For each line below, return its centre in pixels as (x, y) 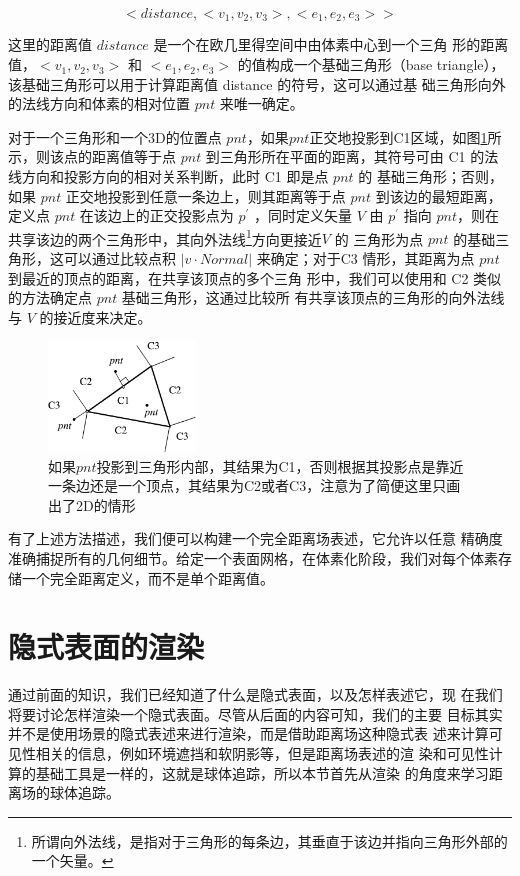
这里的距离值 (50, 44)
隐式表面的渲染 (106, 646)
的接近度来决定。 (95, 316)
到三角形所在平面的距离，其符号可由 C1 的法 (352, 156)
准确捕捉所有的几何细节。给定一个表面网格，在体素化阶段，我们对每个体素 (253, 557)
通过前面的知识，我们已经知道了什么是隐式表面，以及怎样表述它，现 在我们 (255, 694)
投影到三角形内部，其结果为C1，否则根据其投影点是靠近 (280, 465)
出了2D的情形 (92, 504)
